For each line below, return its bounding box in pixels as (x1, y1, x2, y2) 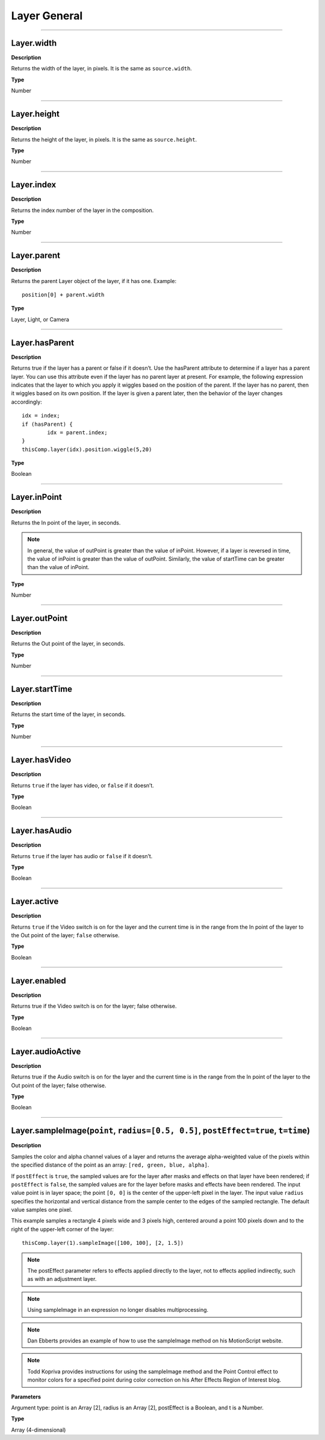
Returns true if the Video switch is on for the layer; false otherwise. (11, 1003, 177, 1010)
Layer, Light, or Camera (11, 316, 69, 323)
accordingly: (11, 398, 42, 405)
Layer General (11, 9, 83, 22)
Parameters (11, 1393, 42, 1400)
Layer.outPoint (11, 613, 68, 623)
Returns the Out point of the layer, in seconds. (11, 640, 125, 647)
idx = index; (22, 413, 60, 419)
